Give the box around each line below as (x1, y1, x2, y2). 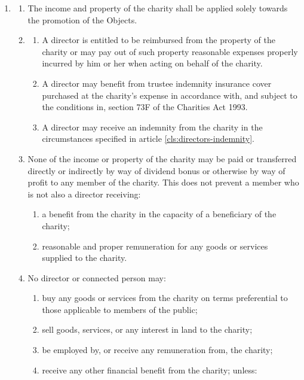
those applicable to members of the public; (42, 303, 198, 315)
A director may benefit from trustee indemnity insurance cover (42, 77, 272, 89)
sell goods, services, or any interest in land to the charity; (42, 323, 253, 336)
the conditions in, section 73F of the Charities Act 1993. (42, 101, 248, 113)
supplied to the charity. (42, 251, 127, 264)
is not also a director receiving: (27, 187, 141, 200)
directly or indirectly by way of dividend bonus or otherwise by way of (27, 164, 285, 177)
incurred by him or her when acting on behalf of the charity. (42, 57, 263, 69)
